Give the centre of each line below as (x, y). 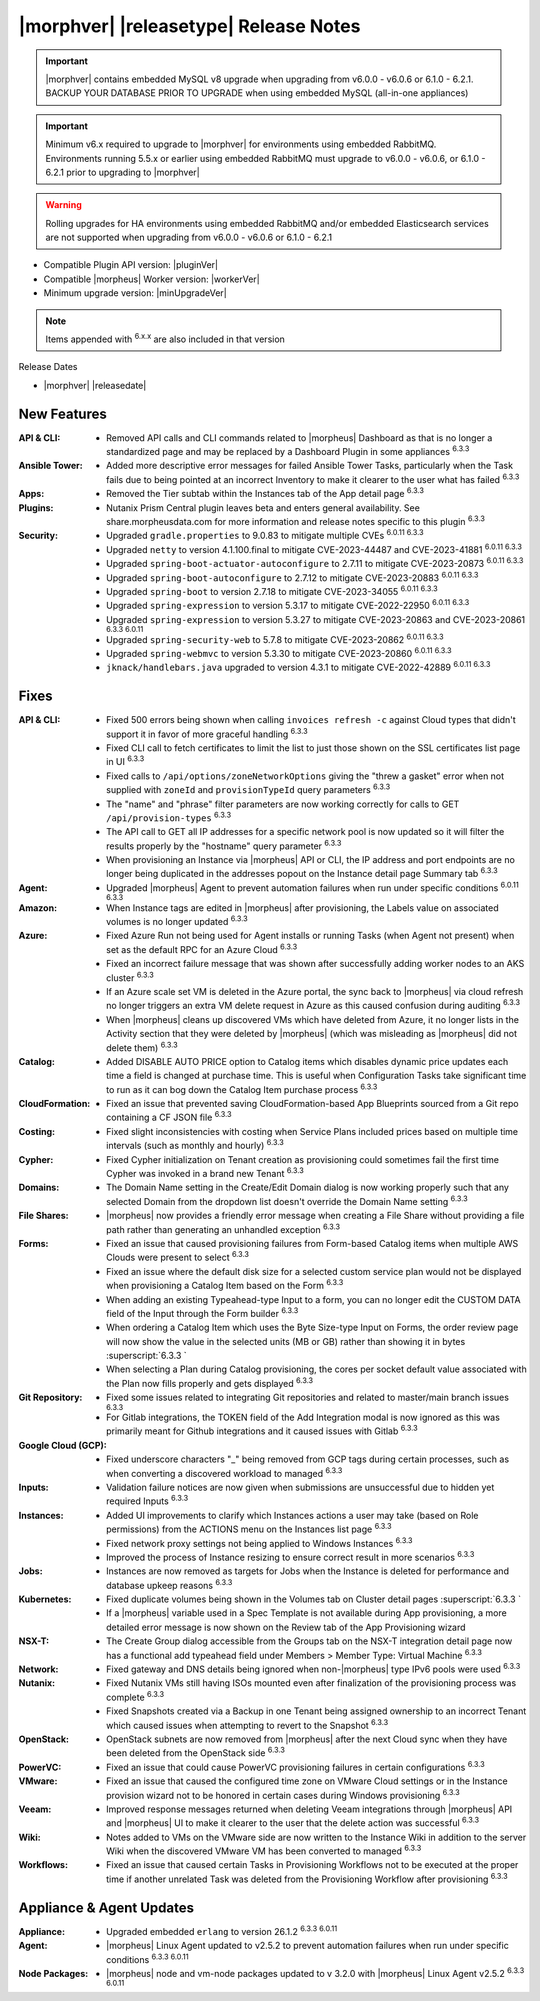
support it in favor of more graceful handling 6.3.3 (207, 733)
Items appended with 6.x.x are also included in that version (165, 338)
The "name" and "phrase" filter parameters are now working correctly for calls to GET (283, 804)
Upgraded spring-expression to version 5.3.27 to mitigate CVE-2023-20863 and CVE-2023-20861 (316, 619)
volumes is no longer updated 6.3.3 (177, 920)
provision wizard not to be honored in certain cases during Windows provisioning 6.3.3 (283, 1794)
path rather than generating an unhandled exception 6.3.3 (223, 1228)
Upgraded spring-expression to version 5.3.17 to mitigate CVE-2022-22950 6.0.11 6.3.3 (288, 605)
